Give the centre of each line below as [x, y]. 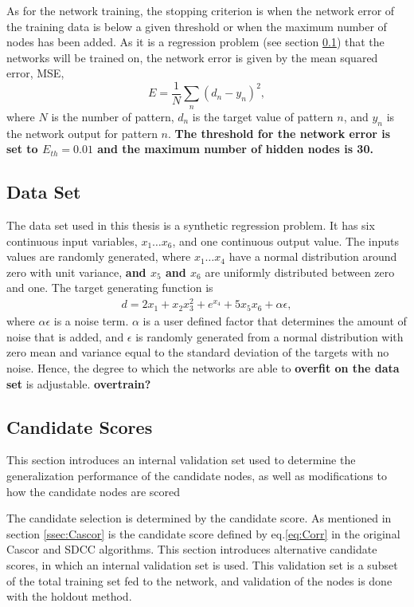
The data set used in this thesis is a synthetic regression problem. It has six [191, 225]
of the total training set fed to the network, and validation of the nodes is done [199, 580]
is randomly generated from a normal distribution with [269, 336]
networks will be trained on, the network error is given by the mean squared [192, 57]
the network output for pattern [82, 133]
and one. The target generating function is [110, 288]
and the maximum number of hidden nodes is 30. [235, 149]
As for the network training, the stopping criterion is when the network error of [201, 10]
